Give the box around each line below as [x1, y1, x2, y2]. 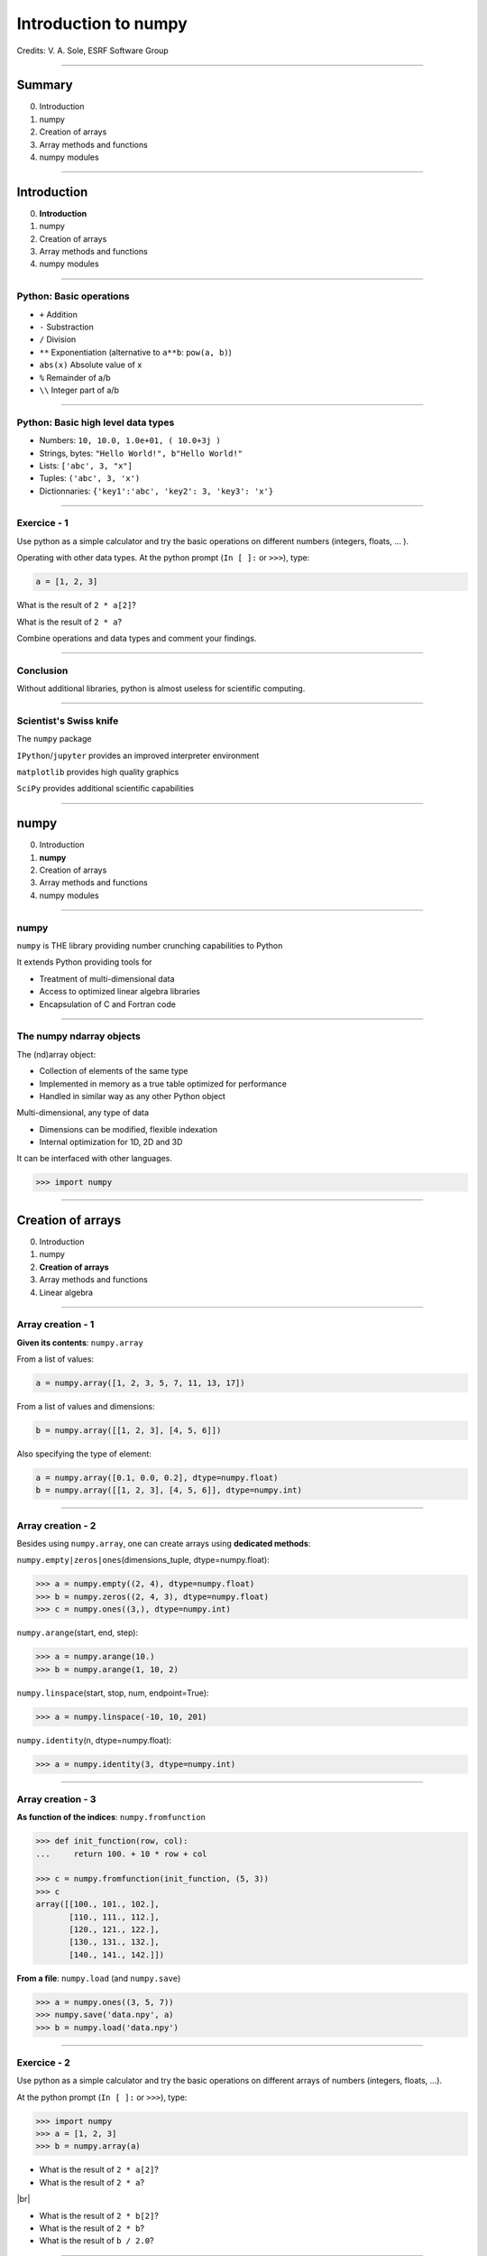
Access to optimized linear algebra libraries [39, 986, 200, 997]
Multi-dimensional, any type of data [16, 1107, 149, 1118]
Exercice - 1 [16, 517, 69, 530]
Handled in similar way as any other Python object [39, 1090, 225, 1101]
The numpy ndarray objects [16, 1030, 142, 1042]
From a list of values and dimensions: [16, 1401, 155, 1411]
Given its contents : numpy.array [16, 1336, 143, 1348]
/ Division [39, 334, 77, 345]
